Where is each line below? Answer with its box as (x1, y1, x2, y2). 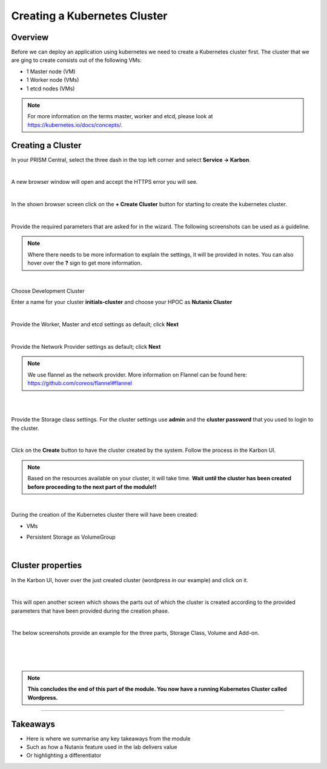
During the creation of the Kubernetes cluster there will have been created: (11, 511, 198, 519)
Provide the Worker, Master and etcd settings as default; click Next (11, 321, 179, 328)
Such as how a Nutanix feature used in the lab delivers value (26, 744, 177, 751)
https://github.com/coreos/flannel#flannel (27, 380, 133, 387)
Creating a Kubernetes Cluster (11, 9, 168, 22)
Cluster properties (11, 560, 82, 571)
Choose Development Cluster (11, 287, 85, 294)
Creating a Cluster (11, 140, 82, 150)
